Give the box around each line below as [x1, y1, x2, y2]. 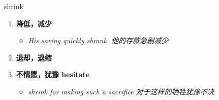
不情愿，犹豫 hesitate [16, 69, 90, 80]
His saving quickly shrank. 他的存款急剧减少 [28, 35, 169, 46]
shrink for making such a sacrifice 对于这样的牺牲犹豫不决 [28, 86, 214, 96]
